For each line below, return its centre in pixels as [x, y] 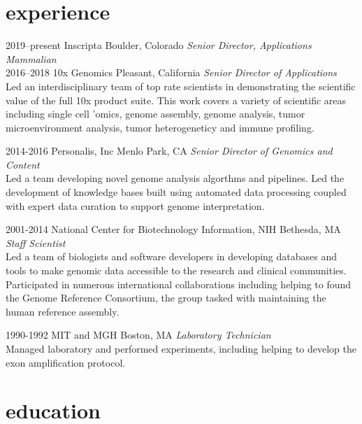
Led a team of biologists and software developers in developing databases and [171, 256]
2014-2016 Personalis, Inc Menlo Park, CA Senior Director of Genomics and [169, 151]
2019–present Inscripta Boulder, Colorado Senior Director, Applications [159, 45]
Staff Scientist [36, 242]
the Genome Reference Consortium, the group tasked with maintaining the [166, 298]
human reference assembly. [63, 311]
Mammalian [31, 58]
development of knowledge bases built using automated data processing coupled [176, 192]
